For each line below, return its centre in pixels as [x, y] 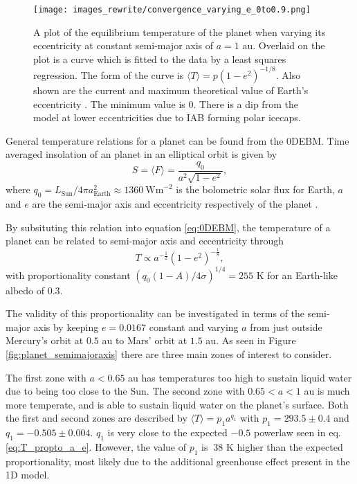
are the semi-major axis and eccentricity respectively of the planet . [175, 203]
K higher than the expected [284, 446]
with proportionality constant [68, 275]
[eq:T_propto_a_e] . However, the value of [96, 446]
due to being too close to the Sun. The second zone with [125, 391]
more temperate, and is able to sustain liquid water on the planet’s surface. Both [177, 404]
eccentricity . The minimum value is [109, 104]
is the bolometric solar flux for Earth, [255, 189]
